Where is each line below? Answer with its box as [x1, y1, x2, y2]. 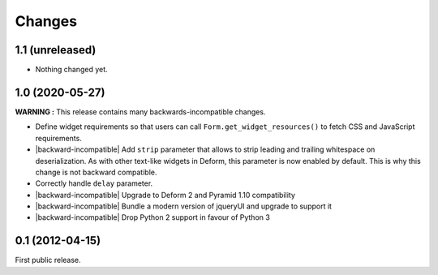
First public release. [15, 256, 81, 265]
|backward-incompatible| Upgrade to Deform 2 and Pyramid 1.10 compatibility [35, 190, 295, 200]
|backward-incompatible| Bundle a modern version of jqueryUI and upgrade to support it [35, 201, 333, 211]
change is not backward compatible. [35, 167, 157, 177]
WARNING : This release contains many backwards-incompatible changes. [15, 106, 266, 117]
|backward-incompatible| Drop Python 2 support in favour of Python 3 [35, 213, 271, 222]
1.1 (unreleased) [15, 43, 97, 57]
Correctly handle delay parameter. [35, 178, 153, 188]
